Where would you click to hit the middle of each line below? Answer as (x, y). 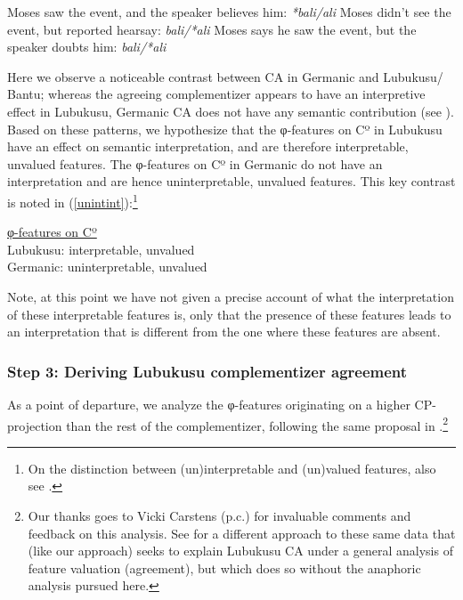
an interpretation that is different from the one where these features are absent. (224, 332)
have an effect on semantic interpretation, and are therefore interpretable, (208, 146)
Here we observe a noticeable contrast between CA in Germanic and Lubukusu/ (225, 76)
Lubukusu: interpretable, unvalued (101, 249)
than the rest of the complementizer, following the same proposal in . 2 (257, 424)
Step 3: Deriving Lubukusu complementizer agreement (207, 371)
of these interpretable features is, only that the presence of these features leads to (229, 314)
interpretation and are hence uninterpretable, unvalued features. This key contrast (231, 181)
